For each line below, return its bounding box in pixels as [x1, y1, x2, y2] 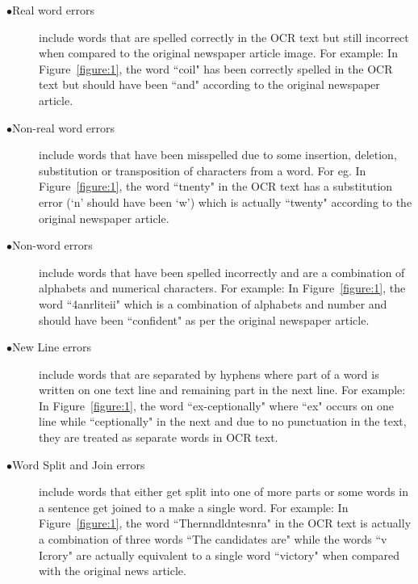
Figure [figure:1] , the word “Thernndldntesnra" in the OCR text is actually [39, 515, 412, 531]
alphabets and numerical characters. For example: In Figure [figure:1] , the [39, 279, 406, 296]
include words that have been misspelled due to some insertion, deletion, [39, 146, 397, 163]
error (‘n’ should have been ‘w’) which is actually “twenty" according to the [39, 193, 412, 210]
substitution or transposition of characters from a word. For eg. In [39, 162, 366, 179]
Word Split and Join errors [12, 456, 145, 473]
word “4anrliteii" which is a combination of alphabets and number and [39, 295, 387, 312]
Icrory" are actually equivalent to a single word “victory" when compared [39, 546, 400, 563]
